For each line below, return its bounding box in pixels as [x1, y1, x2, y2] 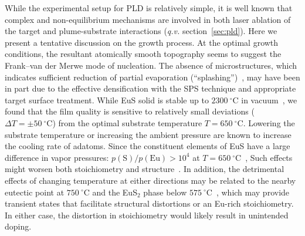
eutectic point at [5, 186, 65, 198]
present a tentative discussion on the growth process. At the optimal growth [5, 36, 279, 48]
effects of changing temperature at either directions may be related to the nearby [5, 174, 296, 186]
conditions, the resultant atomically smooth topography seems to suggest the [5, 48, 282, 60]
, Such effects [245, 151, 293, 163]
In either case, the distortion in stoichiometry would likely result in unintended [5, 208, 289, 221]
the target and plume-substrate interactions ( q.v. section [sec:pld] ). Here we [5, 25, 277, 37]
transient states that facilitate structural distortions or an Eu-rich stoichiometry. [5, 197, 294, 210]
